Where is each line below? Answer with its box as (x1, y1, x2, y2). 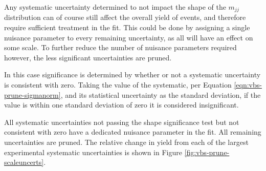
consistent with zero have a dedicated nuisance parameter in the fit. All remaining (4, 126, 261, 137)
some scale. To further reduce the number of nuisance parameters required (4, 42, 237, 53)
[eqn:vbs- (234, 79, 262, 90)
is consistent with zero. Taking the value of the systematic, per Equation (4, 79, 232, 90)
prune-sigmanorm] (4, 89, 61, 100)
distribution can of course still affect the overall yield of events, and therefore (4, 12, 246, 23)
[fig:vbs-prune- (184, 146, 230, 157)
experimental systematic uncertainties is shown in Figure (4, 146, 182, 157)
